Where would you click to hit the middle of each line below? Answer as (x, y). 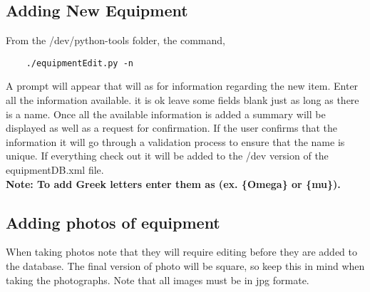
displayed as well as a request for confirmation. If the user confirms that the (171, 128)
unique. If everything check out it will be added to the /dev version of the (167, 156)
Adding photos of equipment (113, 222)
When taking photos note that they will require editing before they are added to (181, 252)
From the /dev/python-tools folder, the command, (115, 40)
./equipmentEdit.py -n (79, 63)
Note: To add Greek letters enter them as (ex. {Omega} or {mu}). (173, 183)
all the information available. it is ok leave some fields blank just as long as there (183, 100)
